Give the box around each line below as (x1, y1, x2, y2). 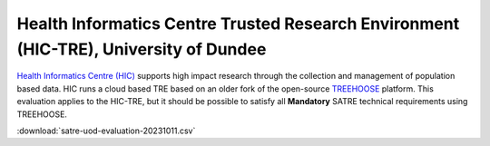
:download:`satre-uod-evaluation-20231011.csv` (16, 125, 196, 136)
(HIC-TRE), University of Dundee (16, 39, 267, 59)
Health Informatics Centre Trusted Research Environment (16, 14, 460, 34)
